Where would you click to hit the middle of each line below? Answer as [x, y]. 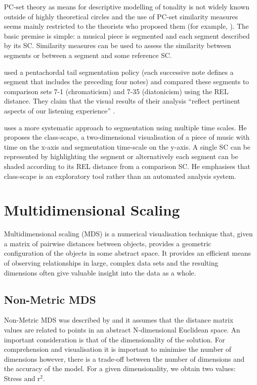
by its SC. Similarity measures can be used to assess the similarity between [118, 45]
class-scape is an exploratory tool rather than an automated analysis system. [120, 176]
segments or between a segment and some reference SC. [88, 55]
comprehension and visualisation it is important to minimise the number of [118, 349]
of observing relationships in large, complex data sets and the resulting [111, 263]
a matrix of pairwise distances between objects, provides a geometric [108, 243]
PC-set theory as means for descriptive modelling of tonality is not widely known [127, 6]
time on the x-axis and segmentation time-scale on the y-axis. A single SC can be [127, 146]
